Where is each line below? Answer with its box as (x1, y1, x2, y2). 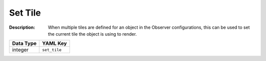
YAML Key (42, 40, 67, 47)
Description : (9, 24, 35, 30)
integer (12, 46, 29, 53)
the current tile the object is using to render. (48, 31, 137, 37)
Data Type (12, 40, 37, 47)
